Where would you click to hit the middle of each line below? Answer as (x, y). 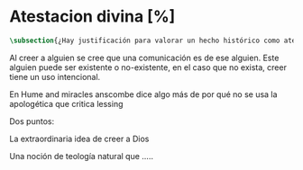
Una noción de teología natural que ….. (81, 156)
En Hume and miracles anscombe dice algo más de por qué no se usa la (143, 94)
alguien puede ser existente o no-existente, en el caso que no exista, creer (148, 67)
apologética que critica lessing (66, 103)
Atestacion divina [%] (92, 17)
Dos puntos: (32, 121)
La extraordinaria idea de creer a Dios (79, 139)
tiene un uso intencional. (55, 76)
